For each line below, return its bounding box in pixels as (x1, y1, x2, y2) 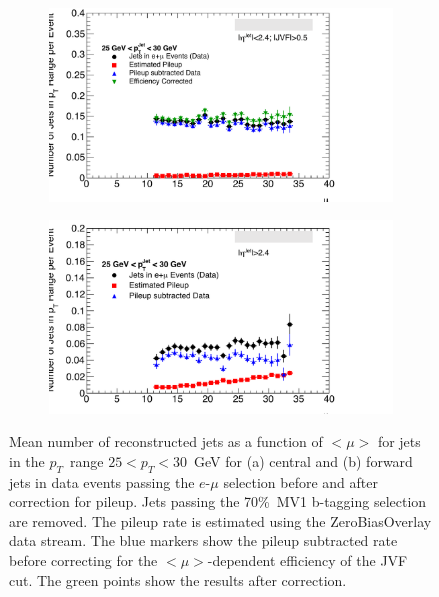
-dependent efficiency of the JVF (207, 549, 408, 570)
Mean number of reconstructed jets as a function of (9, 431, 323, 452)
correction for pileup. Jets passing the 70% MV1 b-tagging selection (9, 491, 427, 512)
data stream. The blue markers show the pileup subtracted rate (9, 530, 398, 551)
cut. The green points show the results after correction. (9, 569, 347, 590)
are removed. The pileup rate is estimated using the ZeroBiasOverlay (9, 510, 432, 531)
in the (9, 450, 45, 471)
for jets (377, 431, 421, 452)
